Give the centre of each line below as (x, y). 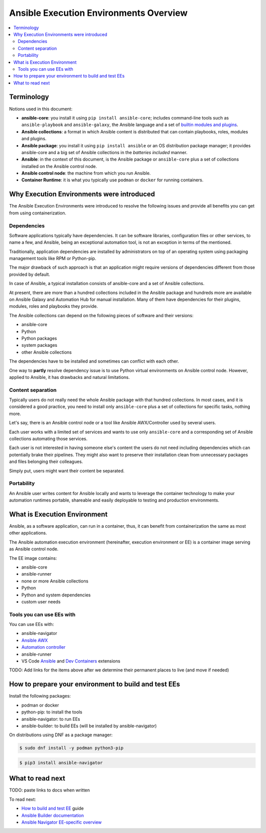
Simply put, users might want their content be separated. (67, 471)
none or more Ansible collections (55, 581)
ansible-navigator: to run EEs (51, 719)
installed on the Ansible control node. (59, 166)
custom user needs (41, 602)
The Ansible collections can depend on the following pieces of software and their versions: (101, 315)
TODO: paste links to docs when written (50, 790)
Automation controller (44, 647)
